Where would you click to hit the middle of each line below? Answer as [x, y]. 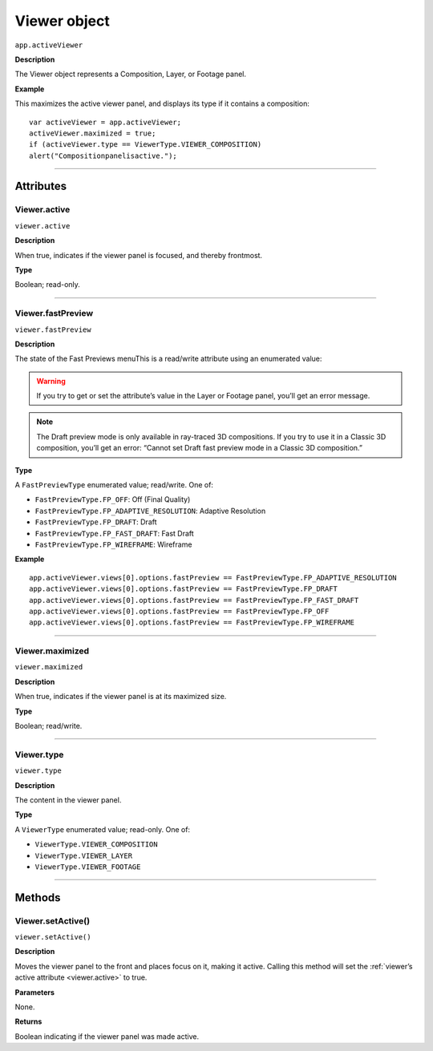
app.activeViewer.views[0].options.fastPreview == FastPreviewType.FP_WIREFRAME [192, 623]
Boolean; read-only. [47, 285]
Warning [51, 381]
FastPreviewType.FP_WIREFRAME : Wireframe [113, 544]
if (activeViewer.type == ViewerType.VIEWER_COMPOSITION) [146, 145]
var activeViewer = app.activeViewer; [105, 122]
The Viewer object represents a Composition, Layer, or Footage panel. [131, 74]
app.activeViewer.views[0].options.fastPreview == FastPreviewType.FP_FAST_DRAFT [194, 600]
